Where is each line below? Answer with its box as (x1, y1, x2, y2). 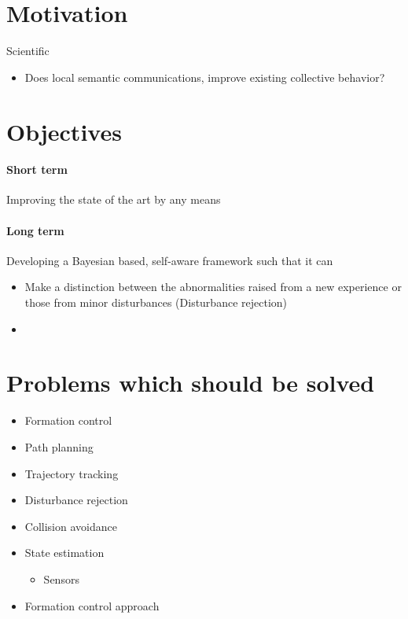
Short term (6, 161, 68, 178)
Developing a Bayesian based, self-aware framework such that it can (6, 252, 333, 268)
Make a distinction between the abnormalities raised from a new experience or (24, 278, 402, 295)
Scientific (6, 42, 50, 59)
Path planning (24, 438, 94, 455)
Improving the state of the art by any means (6, 191, 221, 208)
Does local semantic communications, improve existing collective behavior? (24, 68, 385, 85)
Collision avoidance (24, 518, 117, 534)
